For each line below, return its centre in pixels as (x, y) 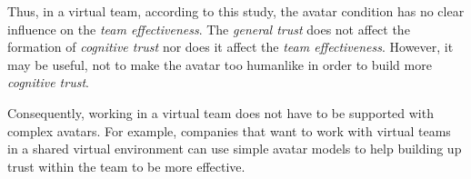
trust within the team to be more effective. (126, 166)
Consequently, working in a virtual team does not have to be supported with (220, 112)
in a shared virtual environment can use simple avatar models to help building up (235, 149)
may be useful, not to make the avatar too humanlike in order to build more (220, 64)
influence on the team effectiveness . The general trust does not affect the (209, 29)
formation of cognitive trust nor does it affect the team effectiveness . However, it (230, 47)
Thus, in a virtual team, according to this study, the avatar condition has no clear (236, 11)
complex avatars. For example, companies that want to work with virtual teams (229, 130)
